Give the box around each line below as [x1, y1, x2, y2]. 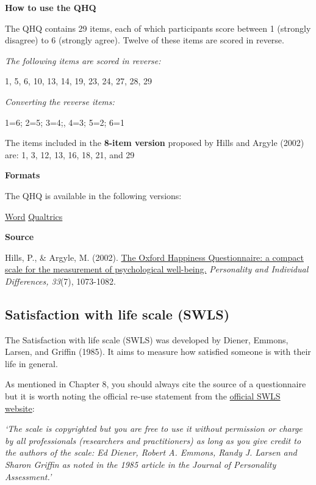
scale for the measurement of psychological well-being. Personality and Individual [5, 263, 309, 275]
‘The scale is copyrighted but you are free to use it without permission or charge [5, 422, 303, 435]
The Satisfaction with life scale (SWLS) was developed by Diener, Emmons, [5, 333, 289, 346]
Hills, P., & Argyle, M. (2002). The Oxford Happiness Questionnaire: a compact [5, 250, 304, 263]
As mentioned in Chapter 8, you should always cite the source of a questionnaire [5, 377, 306, 390]
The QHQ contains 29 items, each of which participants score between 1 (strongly [5, 21, 311, 34]
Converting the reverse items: [5, 95, 115, 108]
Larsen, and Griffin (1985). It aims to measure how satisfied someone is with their [5, 345, 311, 358]
